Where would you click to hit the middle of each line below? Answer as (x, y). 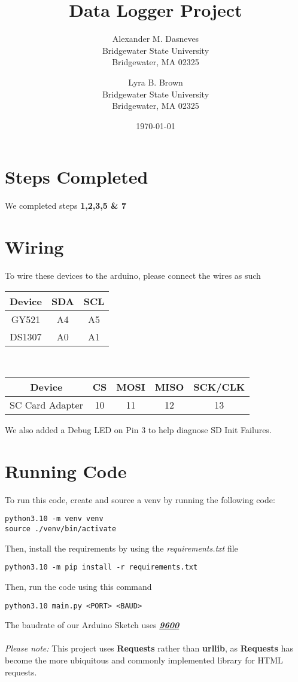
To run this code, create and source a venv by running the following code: (140, 499)
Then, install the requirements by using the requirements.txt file (121, 548)
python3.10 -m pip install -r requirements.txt (101, 567)
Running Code (66, 471)
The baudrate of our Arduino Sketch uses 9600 (92, 625)
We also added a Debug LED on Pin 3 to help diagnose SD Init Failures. (138, 430)
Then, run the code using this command (78, 586)
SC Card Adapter (46, 405)
